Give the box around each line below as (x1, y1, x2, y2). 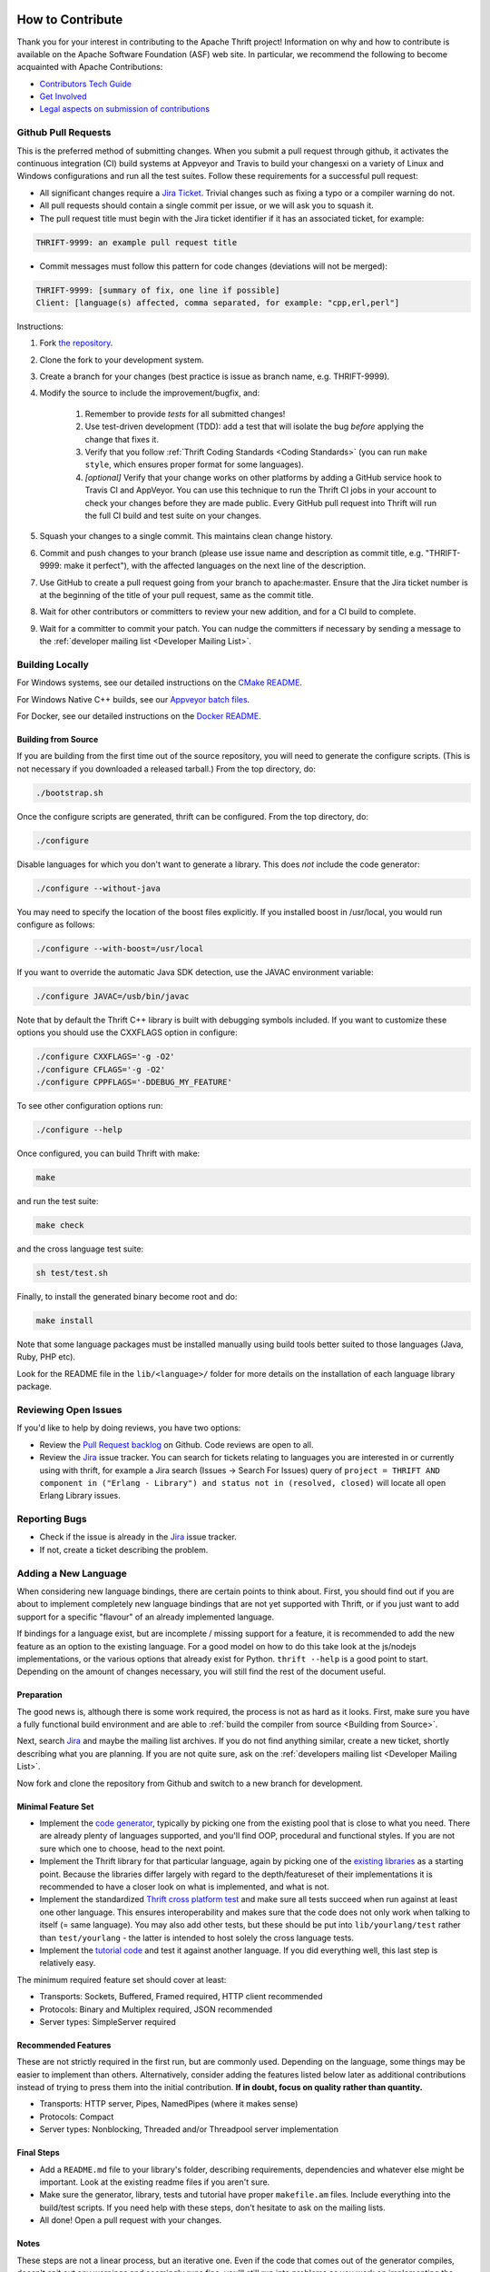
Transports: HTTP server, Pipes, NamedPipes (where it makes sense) (39, 2098, 299, 2109)
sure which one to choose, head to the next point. (39, 1843, 226, 1854)
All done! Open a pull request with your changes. (39, 2215, 222, 2226)
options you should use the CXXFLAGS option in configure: (16, 1027, 238, 1038)
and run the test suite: (16, 1196, 99, 1207)
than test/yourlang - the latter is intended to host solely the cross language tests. (39, 1932, 354, 1943)
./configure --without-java (35, 882, 161, 893)
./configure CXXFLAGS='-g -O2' (35, 1051, 176, 1062)
